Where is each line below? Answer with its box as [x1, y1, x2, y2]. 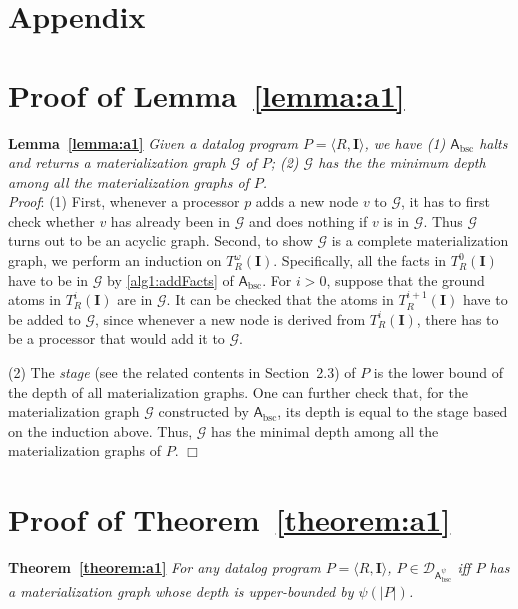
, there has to [416, 308, 499, 329]
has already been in [110, 210, 230, 231]
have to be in [8, 269, 89, 290]
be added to [8, 308, 81, 329]
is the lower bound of [373, 362, 504, 383]
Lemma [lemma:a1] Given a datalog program [8, 132, 298, 153]
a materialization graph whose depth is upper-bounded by [8, 580, 354, 601]
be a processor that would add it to [8, 328, 225, 349]
